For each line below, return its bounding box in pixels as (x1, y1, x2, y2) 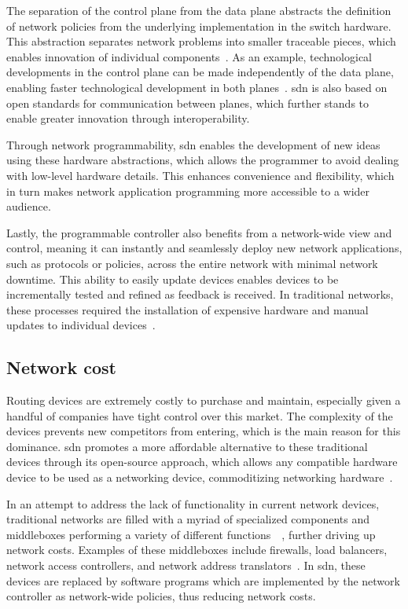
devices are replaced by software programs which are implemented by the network (6, 572, 400, 589)
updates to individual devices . (6, 317, 156, 333)
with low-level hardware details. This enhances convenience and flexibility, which (6, 167, 395, 183)
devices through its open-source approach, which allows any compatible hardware (6, 453, 398, 470)
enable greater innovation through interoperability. (6, 110, 250, 127)
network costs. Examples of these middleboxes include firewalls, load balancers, (6, 541, 388, 558)
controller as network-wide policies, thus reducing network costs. (6, 588, 316, 604)
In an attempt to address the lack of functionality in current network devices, (6, 495, 380, 512)
